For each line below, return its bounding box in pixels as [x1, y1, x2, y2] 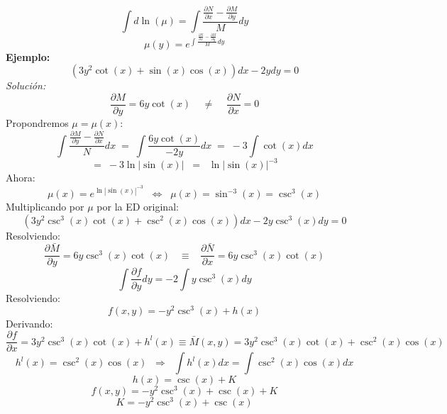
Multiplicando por [6, 199, 84, 214]
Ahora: [6, 170, 35, 185]
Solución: [6, 78, 46, 93]
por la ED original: [96, 199, 179, 214]
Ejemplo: [6, 49, 50, 64]
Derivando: [6, 315, 53, 330]
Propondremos [6, 116, 69, 130]
